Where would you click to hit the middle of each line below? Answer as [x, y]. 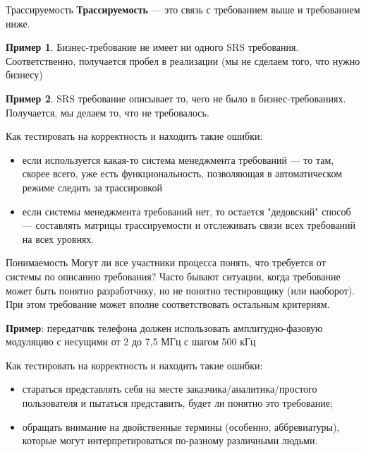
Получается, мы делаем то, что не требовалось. [108, 112]
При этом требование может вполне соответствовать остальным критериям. [168, 304]
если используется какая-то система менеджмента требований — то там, [178, 159]
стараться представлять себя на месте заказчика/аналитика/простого [170, 389]
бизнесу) [24, 75]
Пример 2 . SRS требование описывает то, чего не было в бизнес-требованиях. [176, 98]
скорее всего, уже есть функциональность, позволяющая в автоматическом [182, 173]
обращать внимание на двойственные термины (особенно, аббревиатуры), [181, 426]
